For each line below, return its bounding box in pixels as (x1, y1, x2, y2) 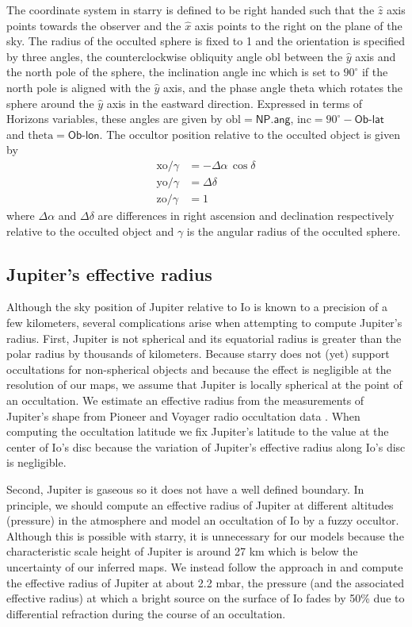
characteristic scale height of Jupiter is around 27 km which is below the (6, 543, 358, 560)
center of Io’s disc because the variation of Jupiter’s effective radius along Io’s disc (6, 438, 406, 455)
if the (361, 63, 388, 80)
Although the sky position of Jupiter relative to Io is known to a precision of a (6, 298, 387, 315)
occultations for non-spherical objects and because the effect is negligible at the (6, 360, 391, 377)
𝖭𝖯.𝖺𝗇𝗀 (255, 114, 291, 126)
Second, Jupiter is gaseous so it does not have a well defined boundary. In (6, 480, 364, 497)
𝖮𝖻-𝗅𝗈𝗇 (67, 129, 100, 141)
